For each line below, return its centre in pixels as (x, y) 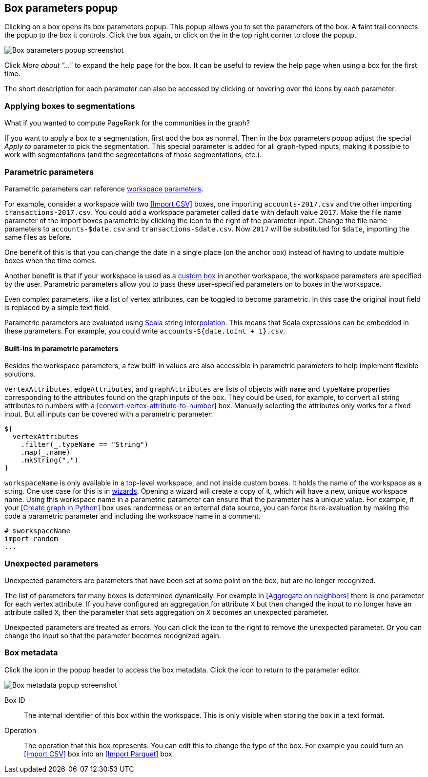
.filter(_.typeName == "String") (85, 445)
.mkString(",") (50, 460)
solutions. (20, 374)
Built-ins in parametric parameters (61, 348)
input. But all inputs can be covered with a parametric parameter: (109, 414)
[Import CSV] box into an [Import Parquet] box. (99, 754)
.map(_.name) (45, 452)
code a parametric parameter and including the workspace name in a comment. (132, 516)
